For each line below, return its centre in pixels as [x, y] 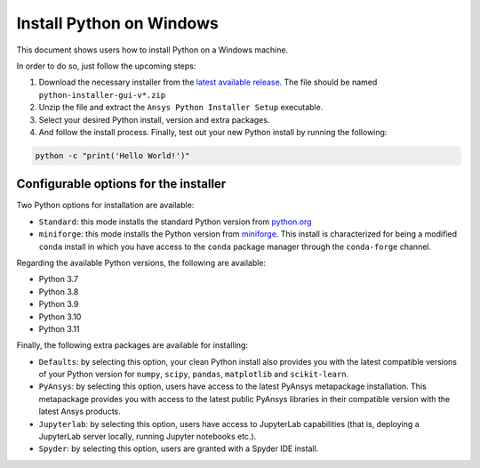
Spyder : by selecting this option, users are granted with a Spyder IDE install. [179, 448]
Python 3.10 [60, 317]
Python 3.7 [59, 279]
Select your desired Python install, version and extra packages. [154, 119]
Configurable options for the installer [121, 184]
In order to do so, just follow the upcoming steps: [106, 66]
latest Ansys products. [80, 412]
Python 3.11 [59, 328]
